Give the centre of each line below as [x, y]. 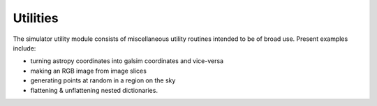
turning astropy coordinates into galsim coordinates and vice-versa [127, 61]
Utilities [36, 18]
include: [24, 48]
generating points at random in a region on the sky [103, 80]
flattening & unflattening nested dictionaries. [94, 90]
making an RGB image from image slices [88, 71]
